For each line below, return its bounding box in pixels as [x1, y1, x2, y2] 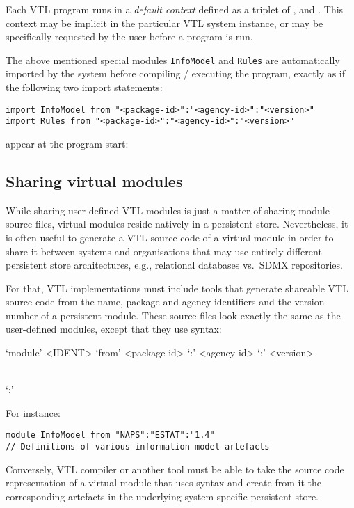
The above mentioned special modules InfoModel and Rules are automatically [6, 52, 340, 67]
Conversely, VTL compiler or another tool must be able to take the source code [6, 461, 344, 476]
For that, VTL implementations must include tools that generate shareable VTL [6, 280, 348, 295]
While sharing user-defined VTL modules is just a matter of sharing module [6, 203, 330, 217]
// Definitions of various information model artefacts [6, 442, 270, 452]
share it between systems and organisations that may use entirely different [6, 244, 322, 258]
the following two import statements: [6, 80, 163, 95]
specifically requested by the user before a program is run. [6, 29, 253, 44]
